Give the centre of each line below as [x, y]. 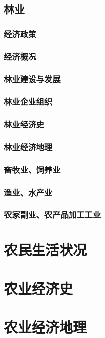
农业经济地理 [46, 327]
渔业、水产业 [28, 192]
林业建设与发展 [32, 79]
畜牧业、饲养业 [32, 169]
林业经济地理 [28, 147]
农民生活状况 [46, 249]
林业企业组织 [28, 102]
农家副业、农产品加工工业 [52, 215]
